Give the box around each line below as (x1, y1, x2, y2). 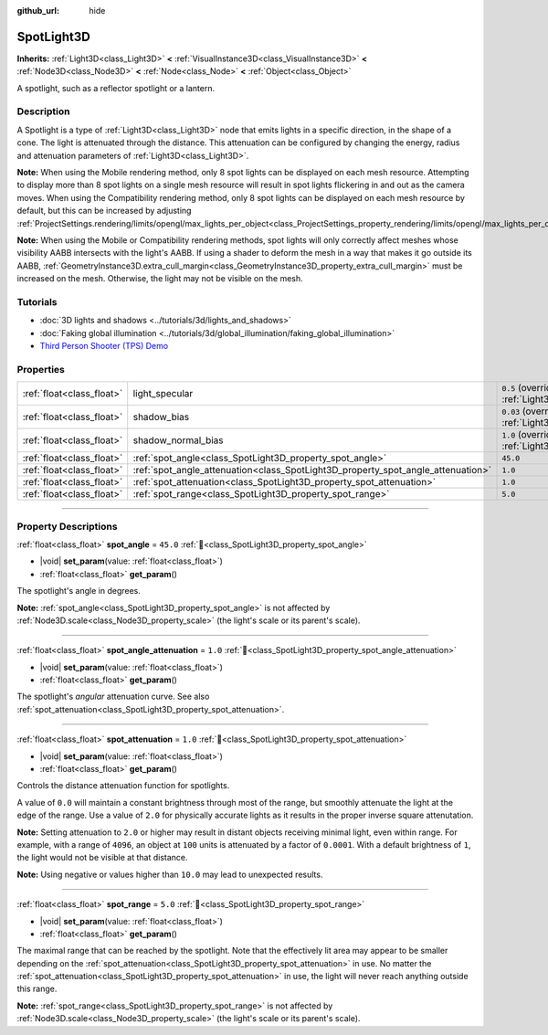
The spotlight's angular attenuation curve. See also (16, 691, 210, 702)
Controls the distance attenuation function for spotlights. (16, 780, 230, 791)
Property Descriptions (16, 520, 118, 533)
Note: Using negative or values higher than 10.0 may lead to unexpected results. (16, 869, 323, 880)
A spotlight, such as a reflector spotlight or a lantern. (16, 82, 216, 93)
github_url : (16, 5, 59, 16)
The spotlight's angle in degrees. (16, 586, 142, 597)
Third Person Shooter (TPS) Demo (39, 341, 169, 352)
